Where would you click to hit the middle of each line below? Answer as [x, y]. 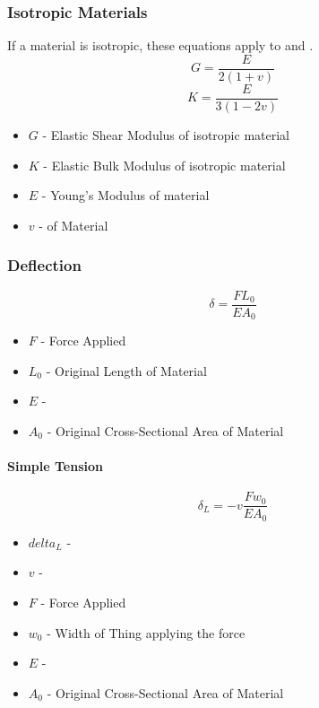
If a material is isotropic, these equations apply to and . [160, 45]
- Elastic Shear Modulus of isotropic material [166, 134]
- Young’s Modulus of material [125, 195]
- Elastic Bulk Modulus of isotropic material [164, 165]
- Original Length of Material [126, 370]
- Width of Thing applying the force [146, 632]
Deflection [44, 265]
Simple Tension [55, 466]
